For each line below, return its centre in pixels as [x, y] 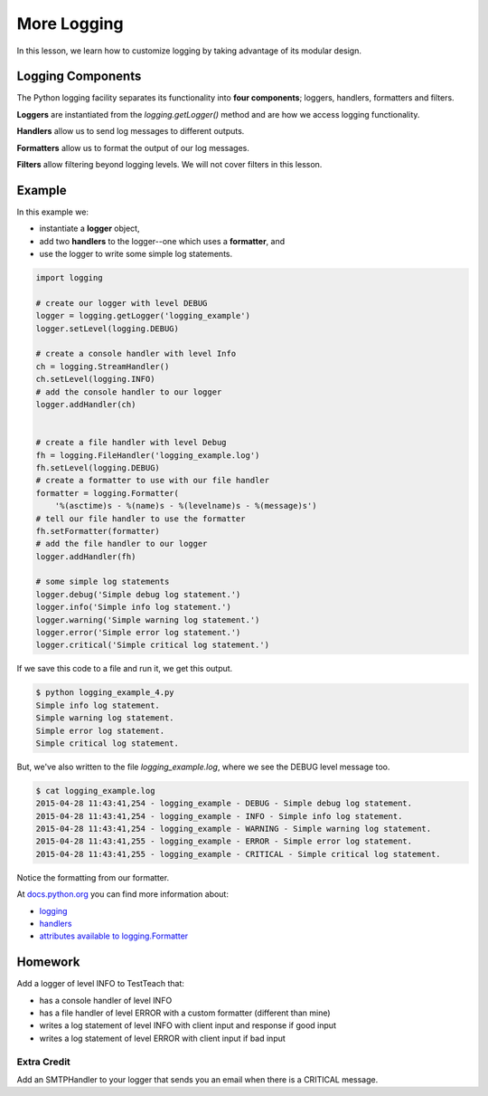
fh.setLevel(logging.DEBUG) [98, 467]
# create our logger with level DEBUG [122, 303]
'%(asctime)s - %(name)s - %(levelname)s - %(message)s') [186, 506]
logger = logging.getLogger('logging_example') [143, 316]
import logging [69, 278]
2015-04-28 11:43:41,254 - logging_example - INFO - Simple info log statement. [219, 816]
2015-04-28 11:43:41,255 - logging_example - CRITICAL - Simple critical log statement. [239, 854]
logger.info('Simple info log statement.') [134, 607]
